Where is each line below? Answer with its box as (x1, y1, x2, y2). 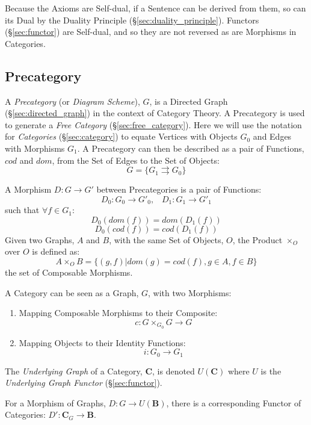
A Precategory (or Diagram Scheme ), (5, 95, 140, 107)
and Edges (253, 130, 292, 143)
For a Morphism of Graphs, (5, 396, 106, 409)
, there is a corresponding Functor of (166, 396, 301, 409)
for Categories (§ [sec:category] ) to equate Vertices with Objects (5, 130, 238, 143)
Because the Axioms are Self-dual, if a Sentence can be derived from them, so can (5, 2, 306, 14)
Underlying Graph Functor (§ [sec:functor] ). (5, 376, 162, 389)
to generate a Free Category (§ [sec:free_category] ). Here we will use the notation (5, 118, 302, 131)
